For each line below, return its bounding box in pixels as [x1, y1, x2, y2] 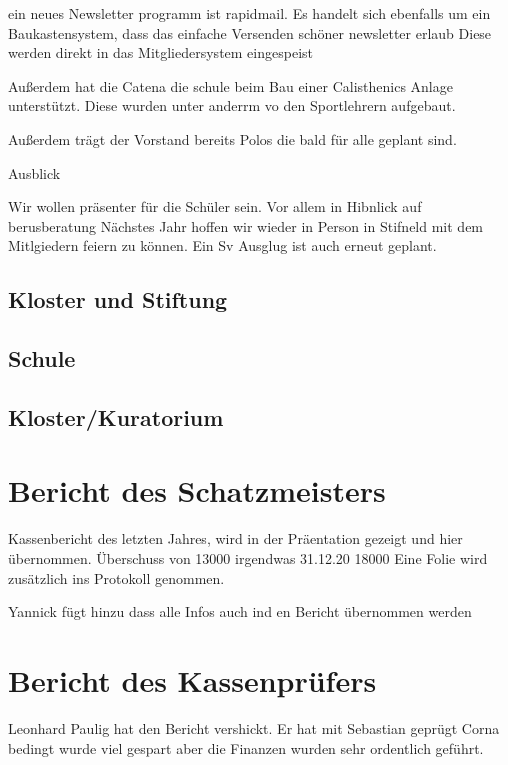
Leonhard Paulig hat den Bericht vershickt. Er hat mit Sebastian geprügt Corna [8, 717, 500, 738]
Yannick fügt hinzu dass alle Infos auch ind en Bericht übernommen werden [8, 601, 472, 622]
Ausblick [8, 162, 61, 183]
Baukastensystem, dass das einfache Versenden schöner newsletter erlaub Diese [8, 22, 492, 43]
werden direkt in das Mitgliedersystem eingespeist [8, 42, 313, 63]
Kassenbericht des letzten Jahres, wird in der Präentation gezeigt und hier [8, 528, 463, 549]
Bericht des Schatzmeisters [8, 470, 386, 511]
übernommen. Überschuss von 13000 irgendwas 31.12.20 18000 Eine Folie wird [8, 548, 488, 568]
